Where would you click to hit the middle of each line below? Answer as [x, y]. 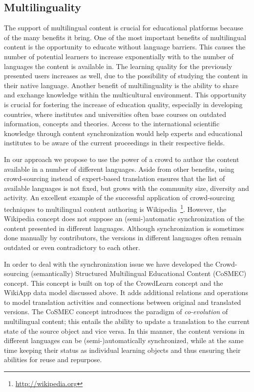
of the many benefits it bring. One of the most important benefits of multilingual [125, 37]
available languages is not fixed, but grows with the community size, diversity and [127, 188]
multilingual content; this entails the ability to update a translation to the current [127, 321]
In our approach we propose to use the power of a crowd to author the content [122, 159]
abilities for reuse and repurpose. [53, 359]
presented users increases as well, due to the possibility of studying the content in [126, 76]
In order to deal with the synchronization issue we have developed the [109, 264]
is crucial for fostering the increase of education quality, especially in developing [123, 104]
